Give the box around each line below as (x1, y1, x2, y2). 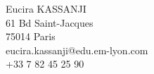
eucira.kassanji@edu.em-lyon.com (6, 42, 148, 57)
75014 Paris (6, 29, 56, 44)
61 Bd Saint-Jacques (6, 15, 94, 30)
